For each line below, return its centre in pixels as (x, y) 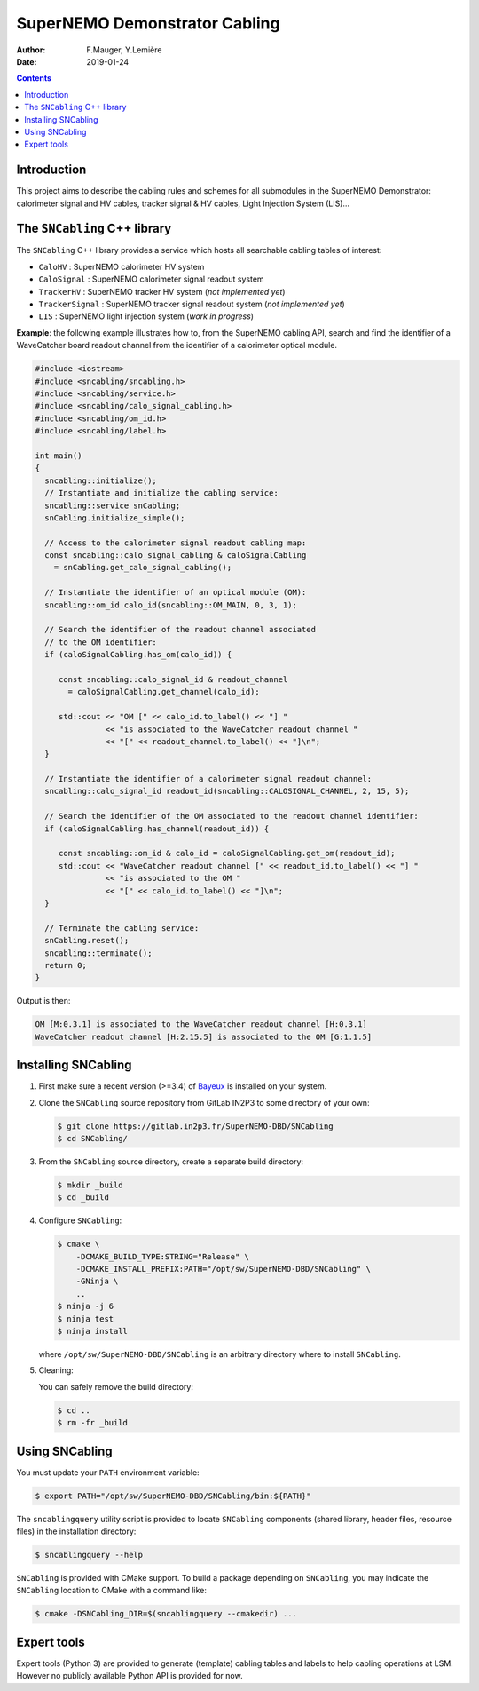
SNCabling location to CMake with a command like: (112, 1591)
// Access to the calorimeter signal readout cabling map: (176, 543)
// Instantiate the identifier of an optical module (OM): (176, 592)
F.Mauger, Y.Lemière (124, 50)
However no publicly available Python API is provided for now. (130, 1676)
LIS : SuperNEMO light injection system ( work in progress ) (146, 316)
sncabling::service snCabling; (113, 505)
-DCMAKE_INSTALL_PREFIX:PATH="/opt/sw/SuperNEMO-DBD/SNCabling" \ (224, 1269)
